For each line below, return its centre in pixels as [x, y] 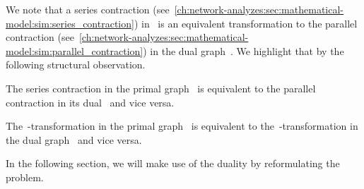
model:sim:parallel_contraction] [75, 50]
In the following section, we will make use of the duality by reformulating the [173, 163]
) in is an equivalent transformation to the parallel [246, 23]
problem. [25, 177]
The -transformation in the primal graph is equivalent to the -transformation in [182, 126]
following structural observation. [76, 65]
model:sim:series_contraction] [70, 23]
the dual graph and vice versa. [74, 139]
